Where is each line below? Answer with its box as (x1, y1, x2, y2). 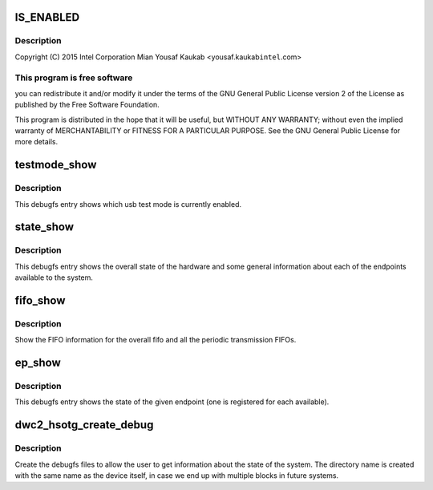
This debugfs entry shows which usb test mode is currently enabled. (14, 199, 242, 209)
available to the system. (14, 273, 94, 282)
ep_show (14, 356, 62, 370)
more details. (14, 137, 59, 147)
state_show (14, 221, 75, 234)
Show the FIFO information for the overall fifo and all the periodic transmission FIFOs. (14, 335, 297, 345)
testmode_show (14, 158, 97, 172)
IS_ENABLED (14, 10, 80, 24)
